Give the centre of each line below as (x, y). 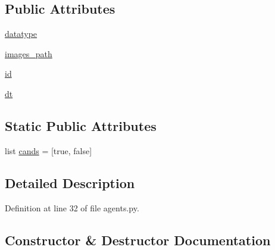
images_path (29, 53)
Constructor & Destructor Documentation (138, 240)
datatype (21, 34)
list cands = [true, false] (49, 150)
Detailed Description (70, 182)
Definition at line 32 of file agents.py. (72, 207)
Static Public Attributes (81, 125)
